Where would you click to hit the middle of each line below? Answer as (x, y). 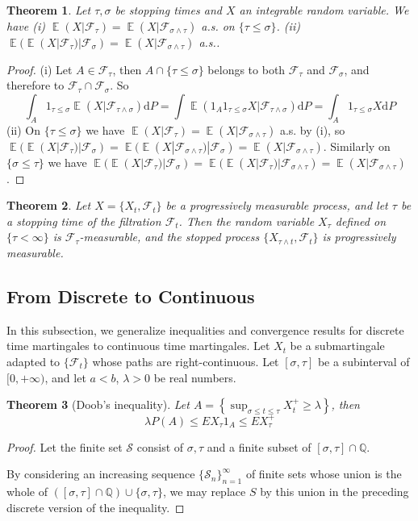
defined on (361, 221)
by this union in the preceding (334, 492)
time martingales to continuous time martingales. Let (138, 346)
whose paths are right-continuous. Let (186, 361)
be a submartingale (337, 346)
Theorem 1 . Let (49, 10)
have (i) (26, 25)
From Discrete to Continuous (131, 296)
